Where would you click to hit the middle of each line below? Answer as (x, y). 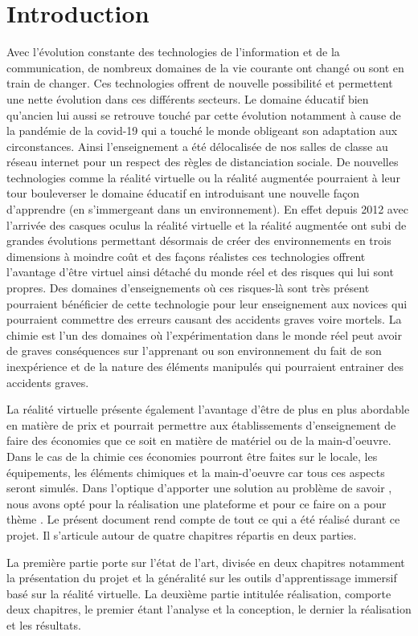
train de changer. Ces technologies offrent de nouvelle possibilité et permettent (200, 83)
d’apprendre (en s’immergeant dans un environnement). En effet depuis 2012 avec (207, 209)
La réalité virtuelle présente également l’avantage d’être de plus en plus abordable (208, 409)
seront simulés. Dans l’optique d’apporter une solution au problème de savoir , (199, 488)
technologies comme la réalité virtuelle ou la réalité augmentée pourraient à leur (203, 177)
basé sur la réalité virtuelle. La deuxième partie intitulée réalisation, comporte (199, 593)
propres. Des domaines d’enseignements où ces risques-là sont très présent (188, 288)
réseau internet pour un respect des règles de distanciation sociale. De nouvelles (203, 162)
